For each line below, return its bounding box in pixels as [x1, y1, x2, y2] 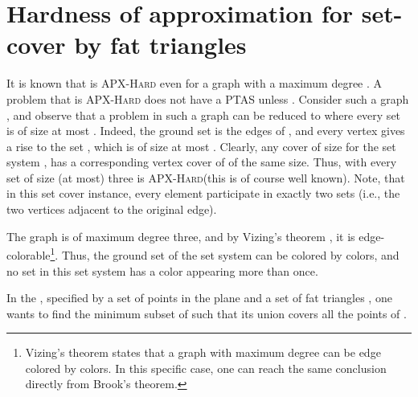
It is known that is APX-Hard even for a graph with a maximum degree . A [6, 75, 383, 92]
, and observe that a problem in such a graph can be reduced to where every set [6, 106, 401, 123]
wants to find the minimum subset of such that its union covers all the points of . [6, 305, 407, 321]
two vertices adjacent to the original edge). [6, 201, 217, 218]
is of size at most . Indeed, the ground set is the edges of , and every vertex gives [6, 122, 405, 139]
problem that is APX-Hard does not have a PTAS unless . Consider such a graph [6, 90, 409, 107]
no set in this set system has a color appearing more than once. [6, 262, 318, 279]
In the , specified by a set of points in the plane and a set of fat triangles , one [6, 289, 392, 306]
